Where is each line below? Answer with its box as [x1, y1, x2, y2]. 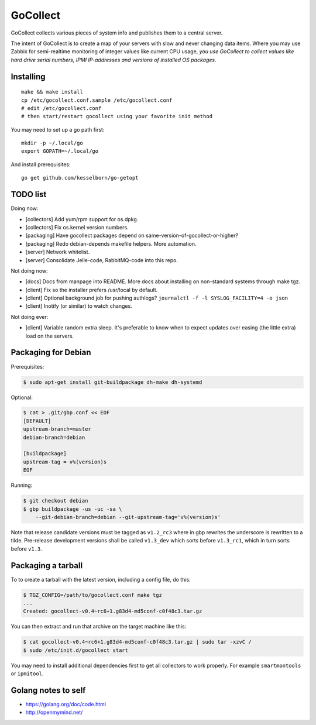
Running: [11, 482, 33, 489]
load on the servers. [25, 332, 74, 339]
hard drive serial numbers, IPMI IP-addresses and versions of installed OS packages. [11, 56, 217, 63]
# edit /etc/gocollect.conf [21, 105, 102, 111]
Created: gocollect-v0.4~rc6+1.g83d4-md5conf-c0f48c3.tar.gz [23, 608, 202, 614]
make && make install [21, 88, 83, 95]
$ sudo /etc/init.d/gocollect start [23, 647, 129, 654]
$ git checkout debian [23, 497, 88, 504]
